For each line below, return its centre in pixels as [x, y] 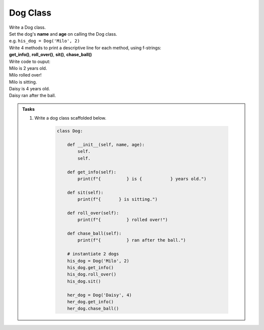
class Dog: [70, 131]
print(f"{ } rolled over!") [123, 220]
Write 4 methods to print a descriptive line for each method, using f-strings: [85, 48]
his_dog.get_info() [91, 268]
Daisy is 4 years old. [29, 89]
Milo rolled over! [25, 75]
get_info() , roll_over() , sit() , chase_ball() [51, 55]
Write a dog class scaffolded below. [70, 118]
